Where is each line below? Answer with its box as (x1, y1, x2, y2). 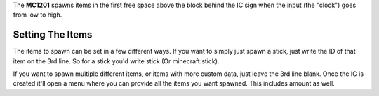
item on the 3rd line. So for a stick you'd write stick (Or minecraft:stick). (13, 56, 220, 65)
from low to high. (13, 10, 62, 19)
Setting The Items (13, 29, 93, 41)
